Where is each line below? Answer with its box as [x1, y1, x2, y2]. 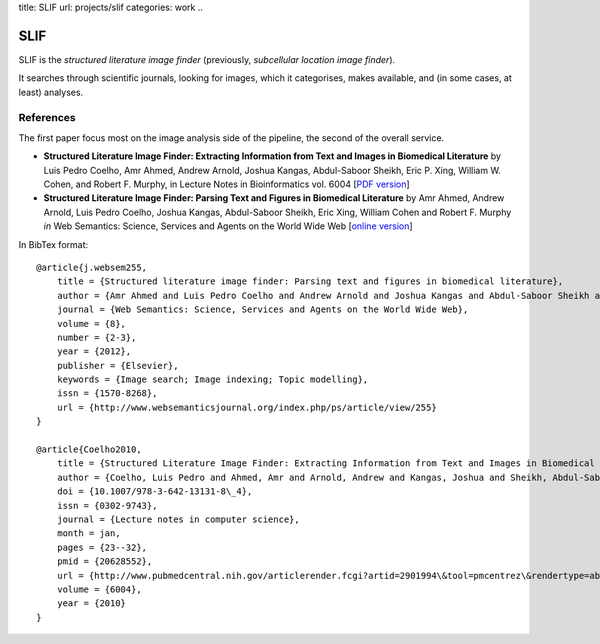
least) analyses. [18, 86, 84, 98]
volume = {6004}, [56, 583, 142, 595]
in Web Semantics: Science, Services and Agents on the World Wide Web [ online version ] [43, 220, 414, 232]
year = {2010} [56, 598, 127, 609]
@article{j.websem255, [36, 261, 148, 273]
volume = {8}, [56, 318, 127, 329]
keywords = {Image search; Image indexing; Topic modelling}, [56, 374, 369, 385]
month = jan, [56, 528, 121, 539]
